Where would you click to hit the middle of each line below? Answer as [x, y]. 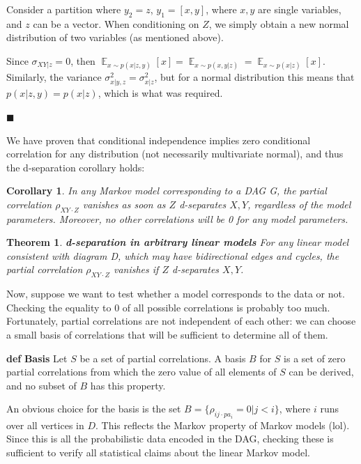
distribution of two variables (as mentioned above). [115, 37]
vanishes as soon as [124, 204]
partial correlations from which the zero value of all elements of [141, 372]
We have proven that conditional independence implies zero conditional [159, 140]
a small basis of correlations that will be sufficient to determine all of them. [167, 335]
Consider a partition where [64, 9]
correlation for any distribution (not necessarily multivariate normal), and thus [175, 154]
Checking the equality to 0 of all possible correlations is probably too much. [168, 307]
